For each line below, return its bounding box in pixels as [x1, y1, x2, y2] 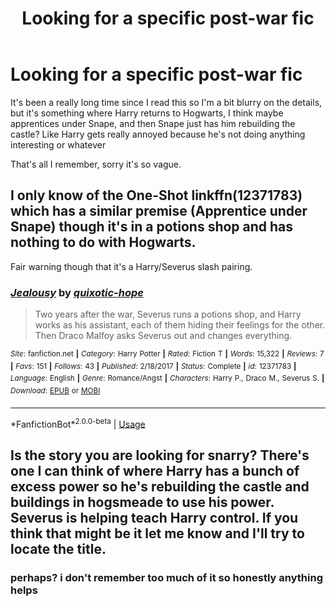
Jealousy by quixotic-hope [10, 285, 144, 299]
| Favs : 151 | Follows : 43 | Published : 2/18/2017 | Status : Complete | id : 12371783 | [10, 361, 297, 371]
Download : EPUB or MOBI [10, 386, 101, 396]
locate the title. [10, 540, 107, 557]
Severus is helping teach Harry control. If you [10, 509, 299, 526]
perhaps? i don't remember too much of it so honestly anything [10, 570, 323, 584]
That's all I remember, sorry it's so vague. [10, 158, 182, 170]
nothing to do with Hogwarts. [10, 234, 197, 251]
